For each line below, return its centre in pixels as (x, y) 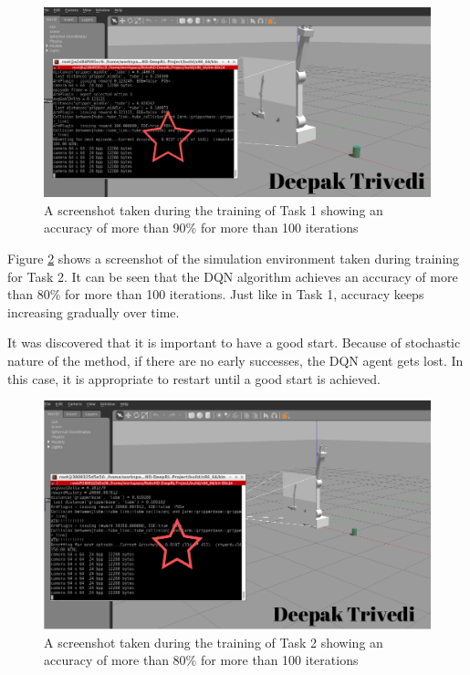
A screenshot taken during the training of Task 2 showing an (214, 642)
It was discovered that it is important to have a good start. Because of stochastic (234, 343)
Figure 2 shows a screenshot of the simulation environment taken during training (234, 259)
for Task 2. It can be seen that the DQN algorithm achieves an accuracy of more (233, 276)
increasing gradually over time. (94, 312)
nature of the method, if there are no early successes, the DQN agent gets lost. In (235, 361)
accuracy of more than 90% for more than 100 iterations (201, 228)
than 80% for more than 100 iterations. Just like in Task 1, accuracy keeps (216, 294)
